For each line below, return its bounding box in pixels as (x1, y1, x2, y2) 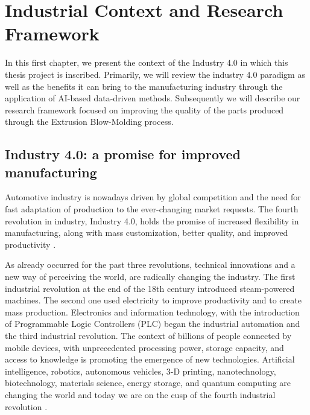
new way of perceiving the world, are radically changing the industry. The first (5, 270, 296, 283)
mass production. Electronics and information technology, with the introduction (5, 305, 300, 318)
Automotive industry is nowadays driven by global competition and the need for (5, 191, 301, 203)
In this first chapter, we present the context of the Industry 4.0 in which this (5, 56, 288, 69)
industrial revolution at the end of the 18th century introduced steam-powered (5, 282, 295, 294)
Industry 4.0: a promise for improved (5, 145, 241, 163)
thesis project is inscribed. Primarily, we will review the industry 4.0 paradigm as (5, 68, 305, 80)
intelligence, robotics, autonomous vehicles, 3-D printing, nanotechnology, (5, 364, 276, 377)
